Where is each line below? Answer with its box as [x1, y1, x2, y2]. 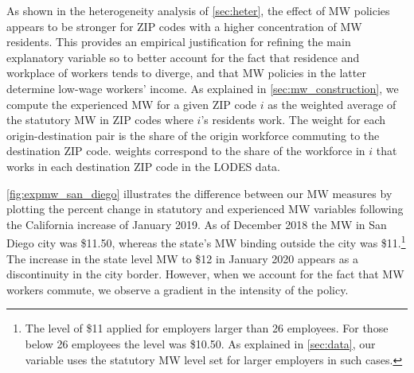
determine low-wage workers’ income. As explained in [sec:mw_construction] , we [6, 80, 399, 96]
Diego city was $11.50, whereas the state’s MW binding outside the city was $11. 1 [6, 232, 406, 251]
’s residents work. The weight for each [201, 111, 386, 128]
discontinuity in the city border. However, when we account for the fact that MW [6, 266, 404, 282]
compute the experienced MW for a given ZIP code [6, 95, 257, 112]
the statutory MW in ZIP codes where [6, 111, 193, 128]
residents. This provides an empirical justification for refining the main [6, 33, 351, 50]
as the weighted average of [268, 95, 396, 112]
